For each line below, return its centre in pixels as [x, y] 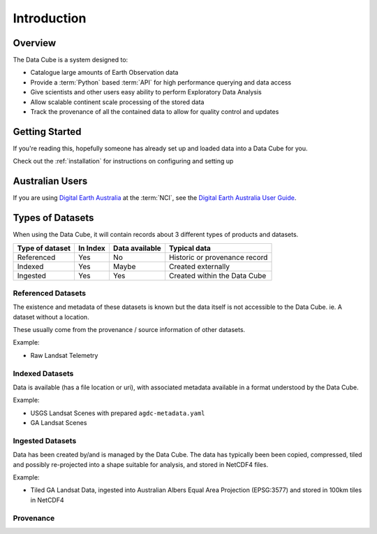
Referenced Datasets [50, 293]
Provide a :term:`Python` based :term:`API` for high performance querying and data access [161, 82]
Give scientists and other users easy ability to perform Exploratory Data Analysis [146, 92]
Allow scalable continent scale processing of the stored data [117, 102]
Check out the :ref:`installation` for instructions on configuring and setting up [123, 161]
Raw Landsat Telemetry [64, 355]
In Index [92, 248]
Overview [35, 43]
